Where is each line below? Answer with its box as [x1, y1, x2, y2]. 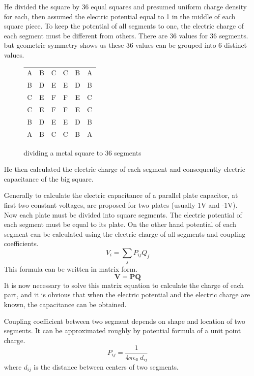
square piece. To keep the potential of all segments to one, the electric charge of [4, 21, 244, 31]
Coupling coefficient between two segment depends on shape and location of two [4, 315, 245, 326]
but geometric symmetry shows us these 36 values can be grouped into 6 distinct [4, 40, 247, 50]
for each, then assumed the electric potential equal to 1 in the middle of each [4, 11, 236, 21]
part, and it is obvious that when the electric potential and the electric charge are [4, 289, 250, 300]
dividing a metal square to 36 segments [24, 147, 141, 157]
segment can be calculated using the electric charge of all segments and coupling [4, 228, 246, 239]
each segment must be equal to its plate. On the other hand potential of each [4, 219, 236, 229]
